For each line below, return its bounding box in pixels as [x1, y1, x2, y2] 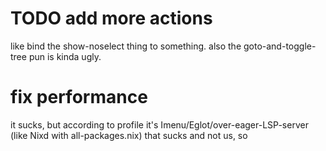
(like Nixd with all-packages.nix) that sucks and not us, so [10, 129, 248, 141]
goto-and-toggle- [243, 40, 317, 52]
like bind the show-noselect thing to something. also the [10, 40, 242, 52]
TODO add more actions [10, 7, 213, 30]
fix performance [10, 86, 148, 109]
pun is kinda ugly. [28, 50, 102, 62]
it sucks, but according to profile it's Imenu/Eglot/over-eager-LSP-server [10, 118, 309, 131]
